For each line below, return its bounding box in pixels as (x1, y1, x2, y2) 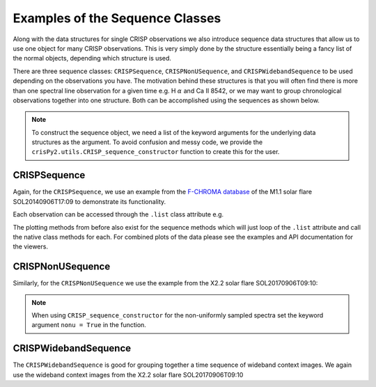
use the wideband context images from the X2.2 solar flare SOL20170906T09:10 (13, 370, 244, 379)
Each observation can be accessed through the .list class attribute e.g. (13, 210, 224, 219)
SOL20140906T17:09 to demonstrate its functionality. (13, 197, 166, 205)
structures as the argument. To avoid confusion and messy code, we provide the (31, 138, 263, 146)
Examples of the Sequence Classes (13, 10, 221, 26)
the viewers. (13, 242, 49, 251)
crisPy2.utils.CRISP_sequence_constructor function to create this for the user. (31, 148, 280, 156)
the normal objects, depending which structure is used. (13, 54, 172, 63)
